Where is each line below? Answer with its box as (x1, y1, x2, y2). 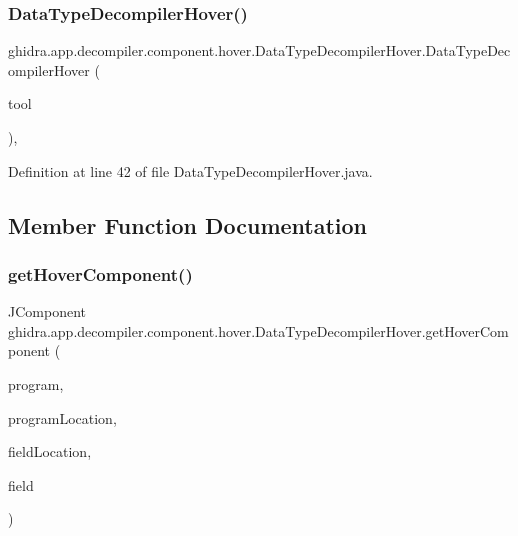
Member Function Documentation (8, 209, 368, 240)
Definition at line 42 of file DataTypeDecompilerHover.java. (8, 160, 373, 181)
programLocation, (8, 407, 117, 428)
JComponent (8, 301, 86, 322)
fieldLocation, (8, 441, 92, 462)
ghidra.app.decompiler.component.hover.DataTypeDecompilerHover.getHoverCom (8, 320, 509, 341)
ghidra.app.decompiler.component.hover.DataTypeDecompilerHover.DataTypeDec (8, 40, 511, 61)
